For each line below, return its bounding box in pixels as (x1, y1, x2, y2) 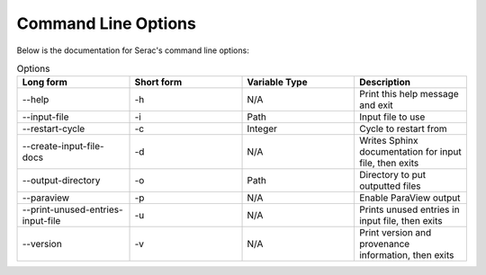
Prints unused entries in (358, 203, 460, 216)
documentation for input (358, 146, 463, 158)
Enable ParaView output (358, 191, 461, 204)
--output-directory (22, 174, 101, 187)
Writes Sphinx (358, 135, 418, 147)
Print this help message (358, 88, 459, 101)
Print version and (358, 226, 432, 239)
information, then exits (358, 249, 454, 262)
